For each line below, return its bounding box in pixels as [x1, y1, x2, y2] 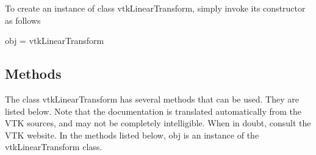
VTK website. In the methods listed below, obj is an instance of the [5, 128, 259, 141]
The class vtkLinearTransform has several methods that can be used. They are [5, 92, 299, 105]
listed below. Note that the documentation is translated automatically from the [5, 104, 302, 117]
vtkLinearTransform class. [5, 140, 102, 153]
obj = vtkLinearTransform [5, 34, 104, 47]
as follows [5, 13, 41, 26]
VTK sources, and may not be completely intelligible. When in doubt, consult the [5, 117, 311, 129]
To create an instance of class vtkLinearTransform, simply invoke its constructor [5, 2, 306, 14]
